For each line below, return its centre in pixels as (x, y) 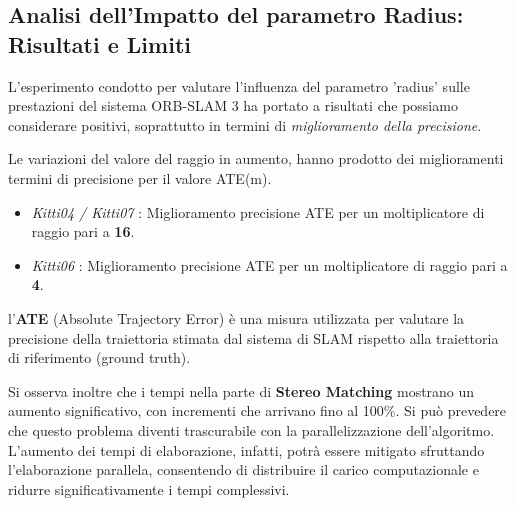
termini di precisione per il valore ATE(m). (140, 177)
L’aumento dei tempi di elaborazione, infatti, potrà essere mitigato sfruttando (246, 449)
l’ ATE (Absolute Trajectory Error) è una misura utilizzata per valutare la (236, 317)
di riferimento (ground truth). (99, 357)
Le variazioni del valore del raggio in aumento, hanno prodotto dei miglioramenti (256, 158)
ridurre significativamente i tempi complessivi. (149, 488)
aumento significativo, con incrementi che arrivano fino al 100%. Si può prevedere (257, 410)
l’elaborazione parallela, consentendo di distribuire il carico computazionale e (243, 469)
